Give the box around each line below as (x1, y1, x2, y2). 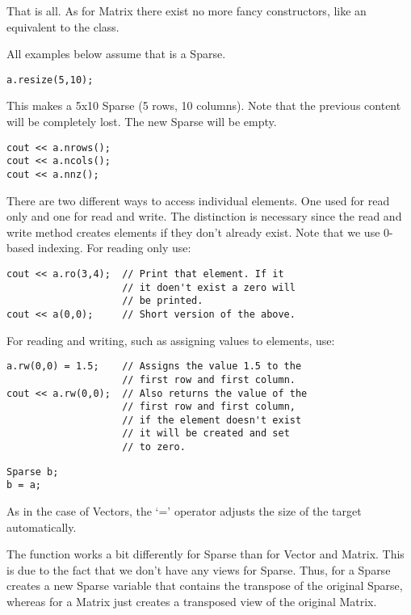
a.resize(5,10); (6, 74, 94, 86)
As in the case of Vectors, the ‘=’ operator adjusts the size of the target (6, 503, 362, 520)
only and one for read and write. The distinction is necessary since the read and (6, 208, 402, 225)
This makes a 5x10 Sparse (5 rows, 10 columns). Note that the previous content (6, 97, 401, 114)
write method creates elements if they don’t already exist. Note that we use (6, 223, 380, 240)
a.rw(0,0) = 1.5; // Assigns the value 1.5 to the (6, 360, 302, 373)
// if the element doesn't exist (122, 414, 302, 426)
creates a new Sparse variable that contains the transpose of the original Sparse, (6, 577, 403, 594)
